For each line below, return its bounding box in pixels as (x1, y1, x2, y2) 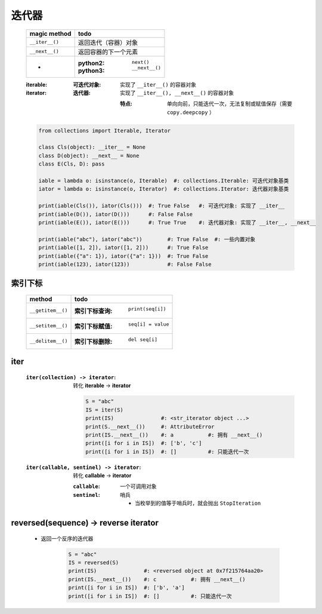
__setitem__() (29, 323, 68, 329)
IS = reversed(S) (68, 559, 119, 566)
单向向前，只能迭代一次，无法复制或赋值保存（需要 (167, 100, 292, 108)
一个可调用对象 (120, 483, 157, 490)
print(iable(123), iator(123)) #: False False (38, 260, 212, 268)
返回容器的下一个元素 (78, 48, 138, 56)
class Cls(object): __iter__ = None (38, 144, 146, 151)
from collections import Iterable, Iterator (38, 127, 171, 134)
